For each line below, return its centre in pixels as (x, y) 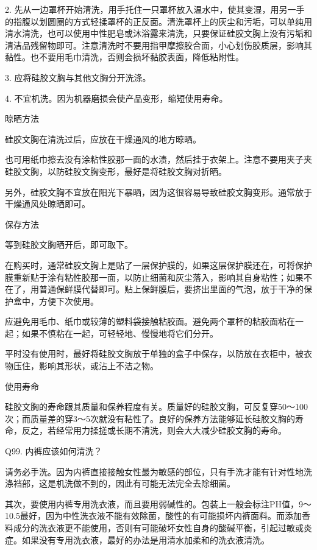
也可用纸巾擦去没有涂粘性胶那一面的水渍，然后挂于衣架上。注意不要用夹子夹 (158, 159)
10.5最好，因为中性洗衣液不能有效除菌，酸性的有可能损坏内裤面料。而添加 (153, 516)
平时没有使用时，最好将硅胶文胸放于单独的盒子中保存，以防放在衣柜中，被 (154, 354)
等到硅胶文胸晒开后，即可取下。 (69, 245)
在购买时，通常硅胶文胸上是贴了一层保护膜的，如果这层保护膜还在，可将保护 (158, 265)
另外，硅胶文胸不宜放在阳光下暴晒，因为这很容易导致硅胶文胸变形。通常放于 (158, 192)
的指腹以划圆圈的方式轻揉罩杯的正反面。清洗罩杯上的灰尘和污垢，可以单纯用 (158, 21)
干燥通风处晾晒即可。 (48, 204)
